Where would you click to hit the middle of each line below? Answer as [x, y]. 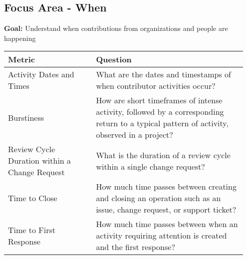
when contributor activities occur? [156, 86]
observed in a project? [134, 135]
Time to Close [33, 198]
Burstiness [26, 117]
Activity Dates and [41, 74]
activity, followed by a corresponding [160, 112]
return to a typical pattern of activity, [162, 123]
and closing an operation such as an [158, 198]
